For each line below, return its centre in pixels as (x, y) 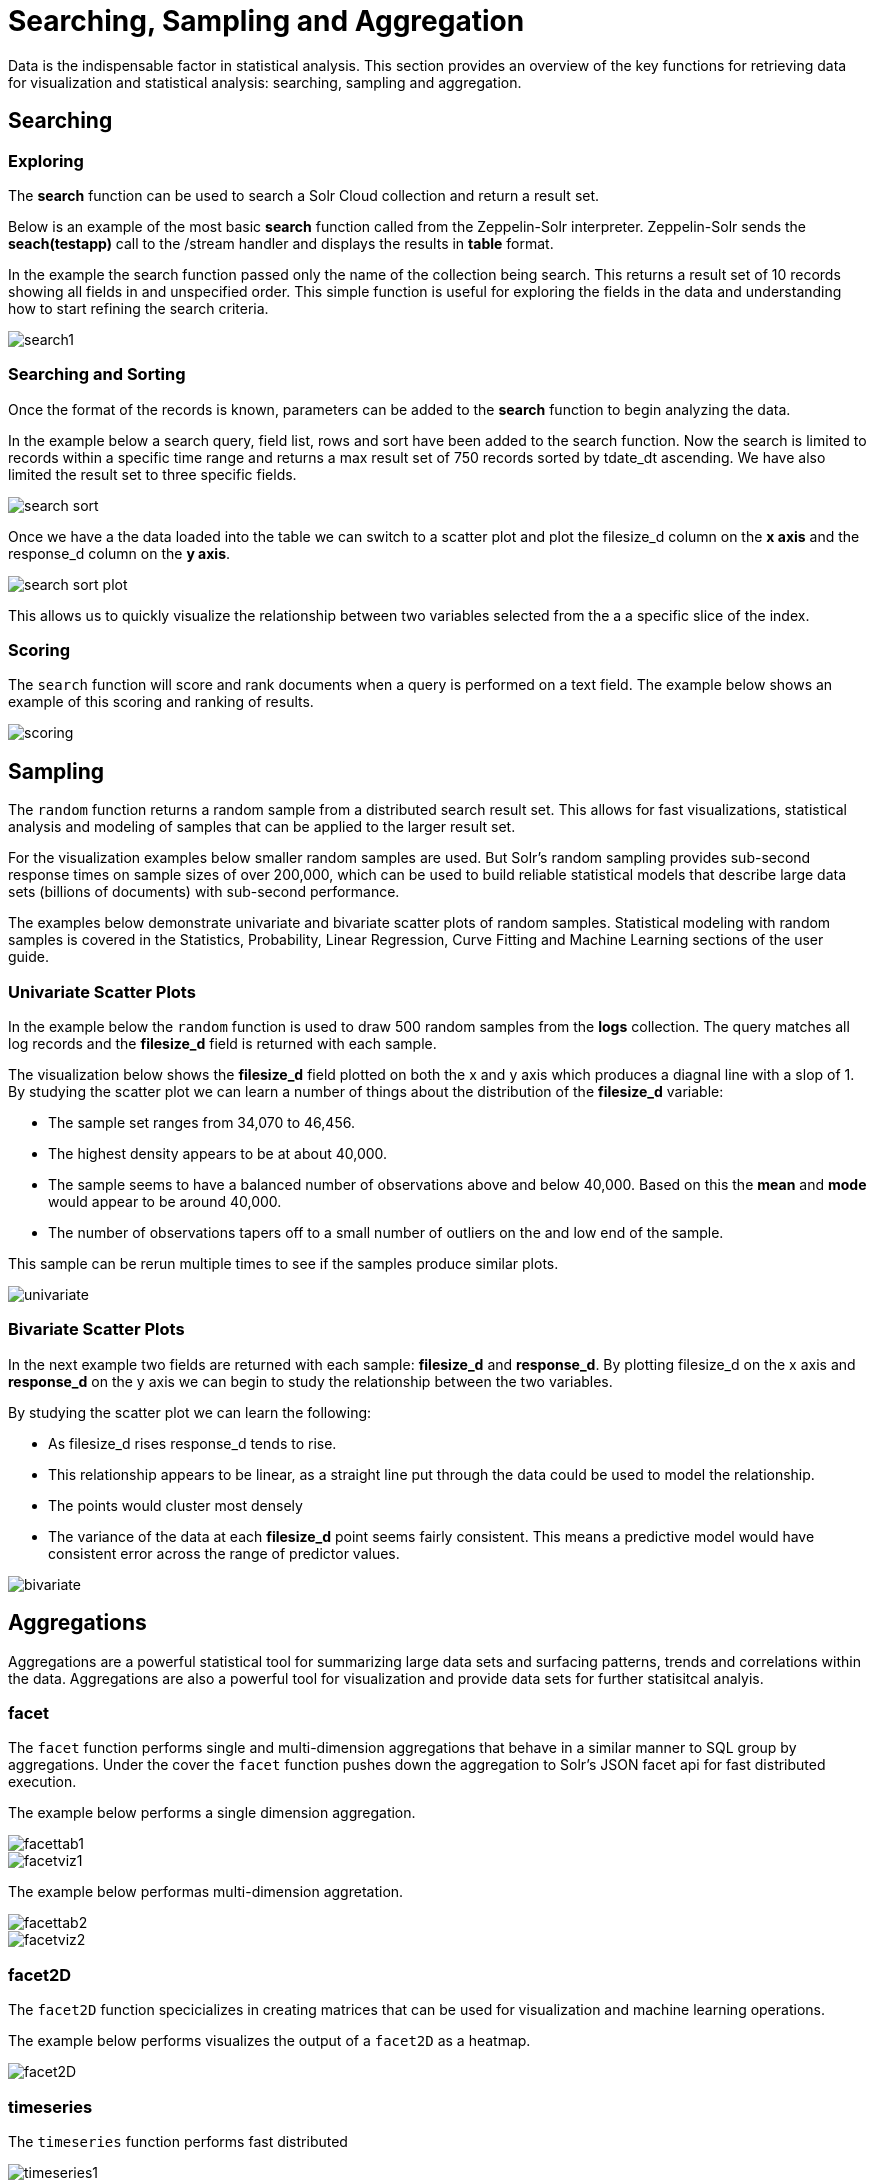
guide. (29, 957)
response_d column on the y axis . (119, 553)
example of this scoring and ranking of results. (161, 702)
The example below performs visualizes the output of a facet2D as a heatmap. (269, 2041)
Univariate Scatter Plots (102, 991)
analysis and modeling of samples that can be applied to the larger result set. (262, 827)
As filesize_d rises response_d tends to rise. (192, 1443)
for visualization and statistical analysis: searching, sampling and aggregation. (265, 82)
